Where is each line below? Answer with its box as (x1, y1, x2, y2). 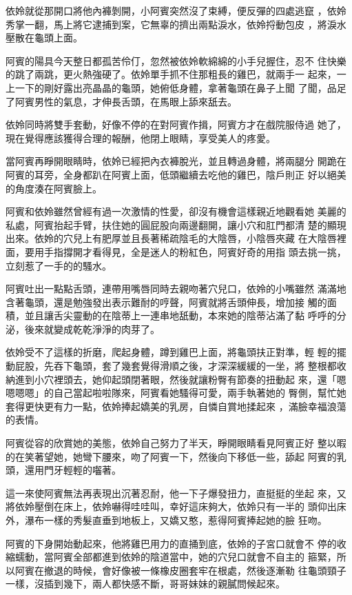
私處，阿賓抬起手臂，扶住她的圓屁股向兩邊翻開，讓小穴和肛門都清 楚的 (6, 217, 327, 232)
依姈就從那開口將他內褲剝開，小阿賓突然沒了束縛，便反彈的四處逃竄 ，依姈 (6, 3, 346, 17)
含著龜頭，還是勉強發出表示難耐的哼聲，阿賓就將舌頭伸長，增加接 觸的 (6, 294, 327, 309)
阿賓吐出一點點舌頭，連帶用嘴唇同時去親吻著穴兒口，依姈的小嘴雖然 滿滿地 (6, 281, 346, 296)
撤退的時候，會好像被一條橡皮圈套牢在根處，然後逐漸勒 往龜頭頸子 (43, 563, 346, 577)
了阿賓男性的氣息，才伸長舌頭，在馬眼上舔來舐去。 (6, 94, 237, 108)
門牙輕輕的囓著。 (43, 463, 121, 477)
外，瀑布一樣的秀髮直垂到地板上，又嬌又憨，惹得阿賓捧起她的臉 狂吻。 (6, 513, 327, 527)
